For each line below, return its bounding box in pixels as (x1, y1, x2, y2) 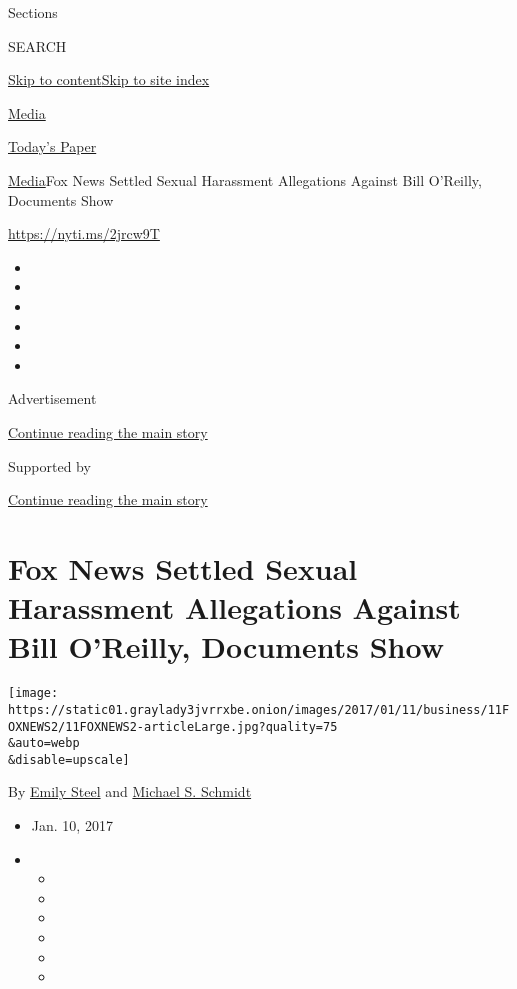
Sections (8, 2, 58, 22)
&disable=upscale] (8, 752, 130, 767)
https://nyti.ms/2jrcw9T (8, 223, 160, 244)
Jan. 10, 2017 (31, 815, 113, 836)
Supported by (8, 455, 91, 476)
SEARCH (8, 35, 67, 56)
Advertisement (8, 388, 97, 409)
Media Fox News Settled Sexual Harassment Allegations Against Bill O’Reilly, (8, 169, 482, 190)
